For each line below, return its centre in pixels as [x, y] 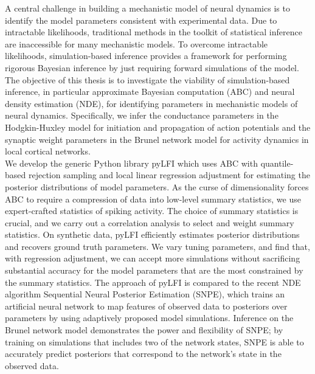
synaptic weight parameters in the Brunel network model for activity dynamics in [157, 139]
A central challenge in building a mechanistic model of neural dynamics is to [147, 8]
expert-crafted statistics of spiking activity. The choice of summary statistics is [152, 211]
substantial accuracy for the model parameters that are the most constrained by [154, 270]
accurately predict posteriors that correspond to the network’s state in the [143, 354]
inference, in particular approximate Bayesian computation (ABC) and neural [150, 92]
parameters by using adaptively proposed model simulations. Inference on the [149, 318]
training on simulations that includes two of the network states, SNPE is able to [154, 341]
